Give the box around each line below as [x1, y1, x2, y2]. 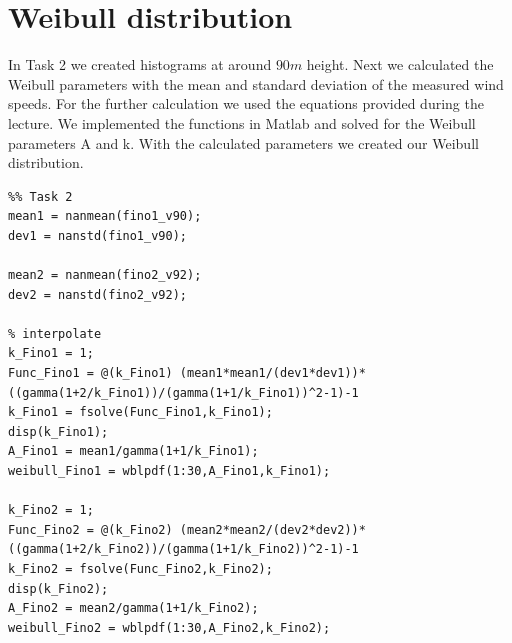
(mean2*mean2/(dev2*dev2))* [179, 522, 366, 537]
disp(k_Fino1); [8, 424, 109, 439]
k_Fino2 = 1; [8, 503, 94, 518]
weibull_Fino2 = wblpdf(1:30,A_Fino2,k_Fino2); [8, 620, 331, 635]
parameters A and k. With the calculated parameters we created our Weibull [8, 132, 479, 153]
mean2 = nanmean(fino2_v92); [8, 268, 202, 283]
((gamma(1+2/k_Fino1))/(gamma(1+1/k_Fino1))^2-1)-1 [8, 385, 359, 400]
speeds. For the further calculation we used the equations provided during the [8, 93, 484, 114]
